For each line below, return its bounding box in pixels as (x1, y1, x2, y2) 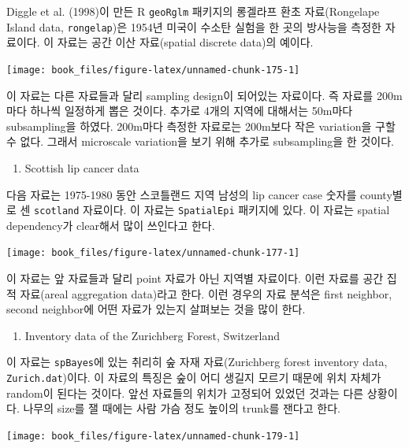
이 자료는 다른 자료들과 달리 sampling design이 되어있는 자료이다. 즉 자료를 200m (6, 87, 403, 103)
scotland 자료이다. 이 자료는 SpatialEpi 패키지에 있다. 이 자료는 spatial (34, 202, 390, 218)
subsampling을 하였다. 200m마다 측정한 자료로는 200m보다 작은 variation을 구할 (6, 117, 396, 134)
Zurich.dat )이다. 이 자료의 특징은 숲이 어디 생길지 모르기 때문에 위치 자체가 (6, 369, 381, 386)
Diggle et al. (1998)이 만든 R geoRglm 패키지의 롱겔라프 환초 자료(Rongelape (6, 3, 380, 19)
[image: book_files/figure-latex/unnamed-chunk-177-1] (6, 247, 300, 259)
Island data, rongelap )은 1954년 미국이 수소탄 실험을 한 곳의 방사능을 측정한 (6, 18, 381, 35)
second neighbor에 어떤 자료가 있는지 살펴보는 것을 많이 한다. (6, 301, 306, 317)
